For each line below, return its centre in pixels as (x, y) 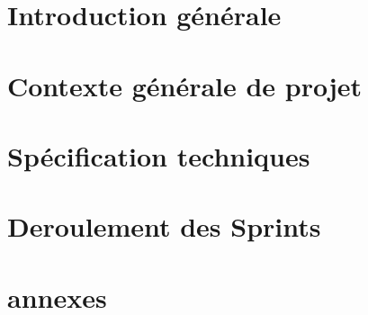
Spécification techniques (159, 155)
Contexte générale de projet (185, 85)
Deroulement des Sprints (164, 226)
